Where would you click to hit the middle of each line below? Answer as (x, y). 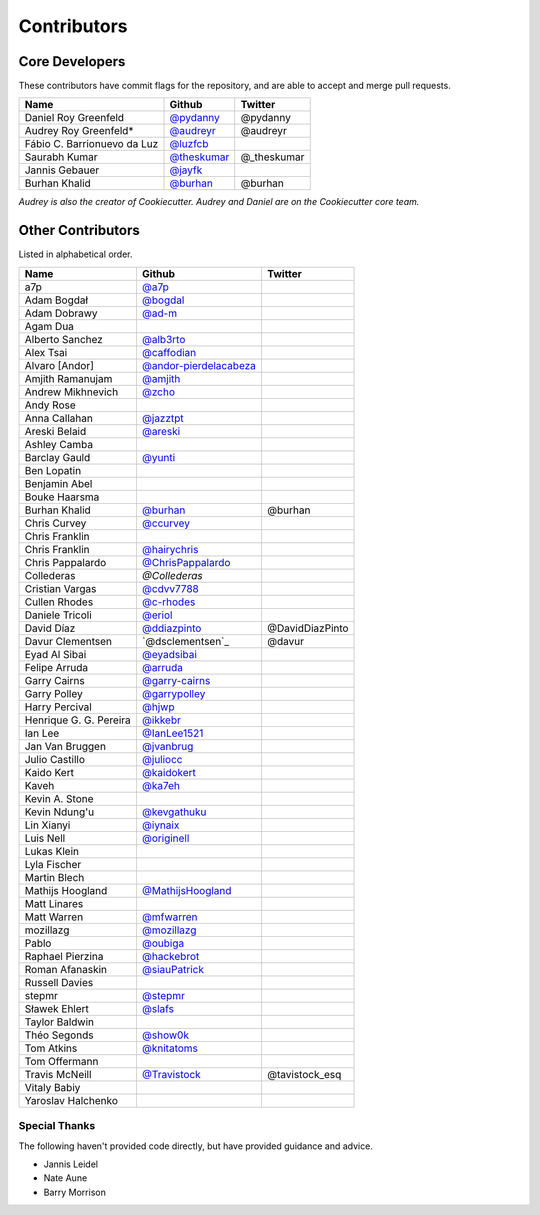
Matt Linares (54, 903)
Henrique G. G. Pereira (78, 720)
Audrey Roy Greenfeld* (79, 131)
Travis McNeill (58, 1074)
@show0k (165, 1035)
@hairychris (170, 549)
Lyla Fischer (53, 864)
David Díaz (50, 628)
